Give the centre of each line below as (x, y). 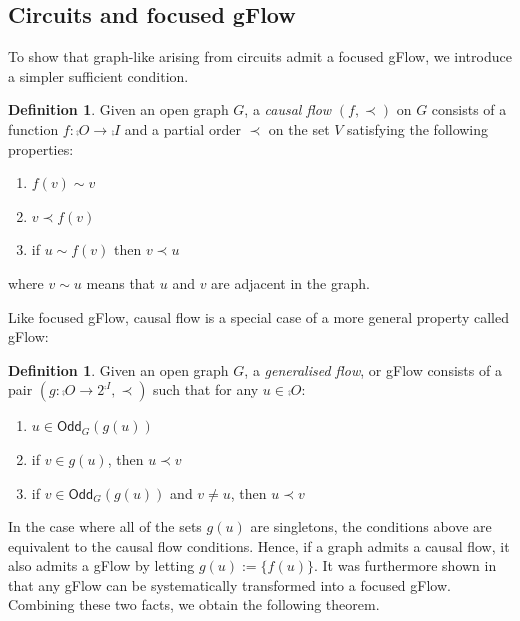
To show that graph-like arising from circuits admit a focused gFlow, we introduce (260, 56)
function (33, 128)
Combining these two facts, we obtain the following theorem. (194, 604)
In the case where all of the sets (105, 526)
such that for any (206, 389)
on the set (299, 128)
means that (121, 282)
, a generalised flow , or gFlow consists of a (373, 369)
